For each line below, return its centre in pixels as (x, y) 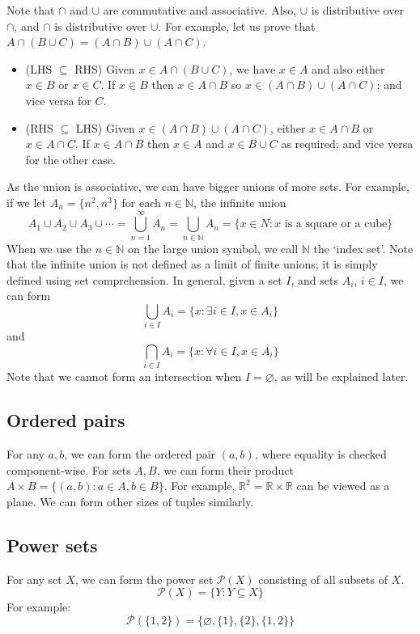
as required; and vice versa (347, 144)
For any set (34, 579)
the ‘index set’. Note (363, 248)
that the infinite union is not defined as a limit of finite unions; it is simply (192, 264)
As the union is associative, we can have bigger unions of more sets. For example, (208, 186)
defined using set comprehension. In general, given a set (144, 279)
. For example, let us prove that (237, 25)
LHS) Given (105, 127)
